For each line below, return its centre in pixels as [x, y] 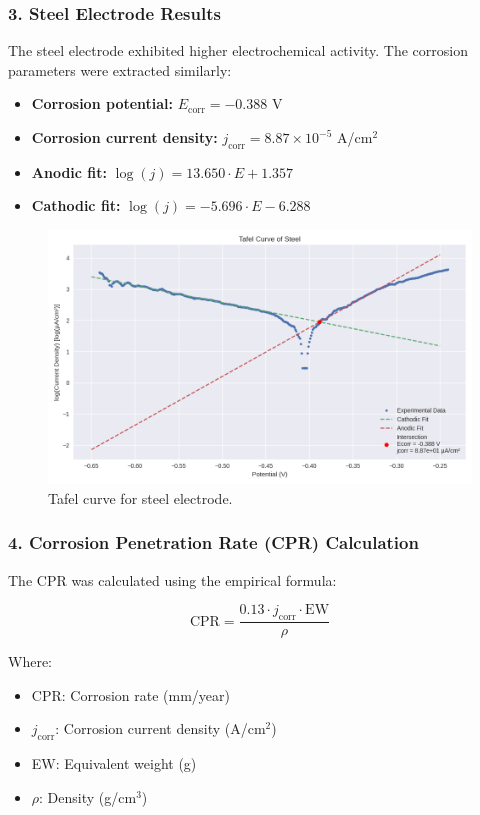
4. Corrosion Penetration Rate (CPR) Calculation [213, 542]
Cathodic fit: [76, 205]
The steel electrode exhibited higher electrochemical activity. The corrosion [238, 50]
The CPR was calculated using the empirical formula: [172, 579]
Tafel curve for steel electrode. [140, 497]
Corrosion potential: [102, 103]
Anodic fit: [69, 171]
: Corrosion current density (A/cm [160, 728]
